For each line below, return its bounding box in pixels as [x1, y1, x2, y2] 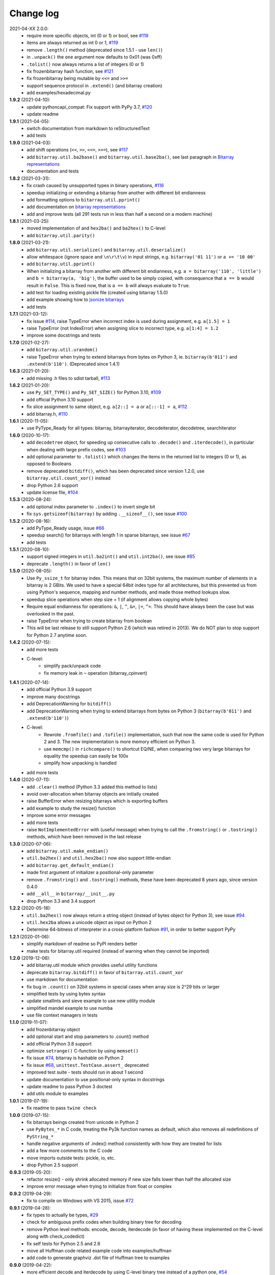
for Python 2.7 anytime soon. [26, 632, 88, 638]
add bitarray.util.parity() [26, 232, 95, 238]
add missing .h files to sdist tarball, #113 [26, 375, 111, 381]
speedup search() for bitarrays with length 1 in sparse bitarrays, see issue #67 [26, 532, 190, 538]
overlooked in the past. [26, 610, 75, 617]
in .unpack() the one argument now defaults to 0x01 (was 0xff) [26, 54, 162, 60]
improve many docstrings [26, 694, 80, 700]
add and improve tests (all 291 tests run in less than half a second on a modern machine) [26, 211, 213, 217]
